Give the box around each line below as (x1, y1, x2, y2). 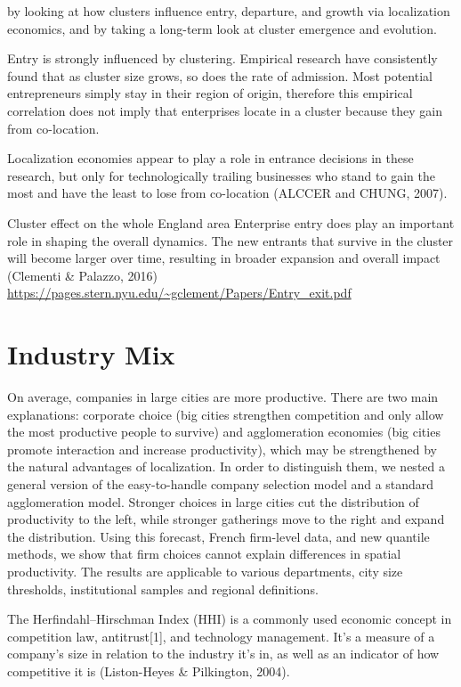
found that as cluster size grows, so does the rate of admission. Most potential (7, 66, 433, 85)
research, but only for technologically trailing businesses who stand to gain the (7, 166, 435, 184)
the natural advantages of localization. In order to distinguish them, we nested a (7, 457, 445, 476)
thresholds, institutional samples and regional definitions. (7, 579, 319, 598)
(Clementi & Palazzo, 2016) (7, 266, 158, 284)
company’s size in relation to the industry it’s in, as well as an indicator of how (7, 644, 440, 663)
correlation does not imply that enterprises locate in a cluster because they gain (7, 101, 443, 119)
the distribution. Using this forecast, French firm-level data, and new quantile (7, 527, 430, 545)
